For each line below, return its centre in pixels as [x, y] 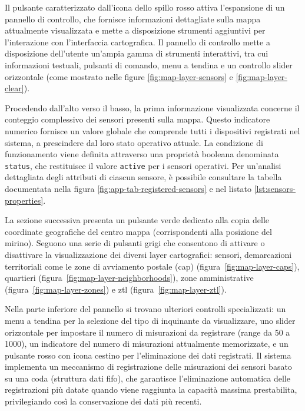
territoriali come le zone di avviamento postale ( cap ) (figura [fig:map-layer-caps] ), [152, 266]
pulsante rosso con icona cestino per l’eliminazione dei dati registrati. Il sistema [148, 355]
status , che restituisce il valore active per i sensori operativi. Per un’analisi [143, 165]
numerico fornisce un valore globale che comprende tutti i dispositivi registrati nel [152, 130]
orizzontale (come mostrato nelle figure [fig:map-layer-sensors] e [119, 76]
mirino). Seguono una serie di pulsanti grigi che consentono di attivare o [135, 243]
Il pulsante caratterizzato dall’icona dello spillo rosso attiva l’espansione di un [145, 7]
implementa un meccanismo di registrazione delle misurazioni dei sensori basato [148, 367]
